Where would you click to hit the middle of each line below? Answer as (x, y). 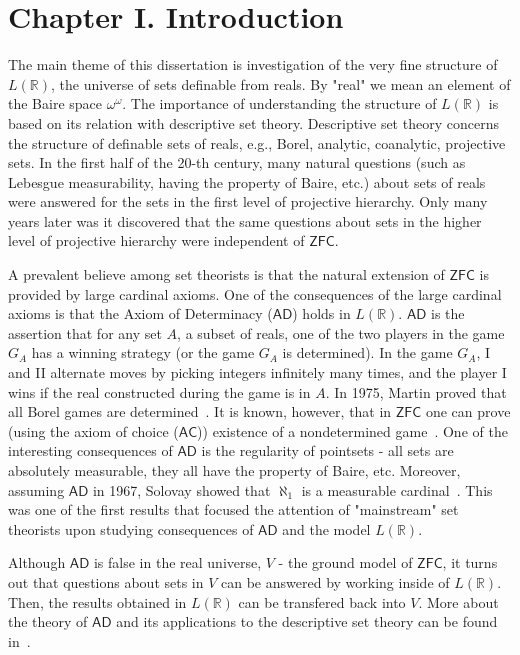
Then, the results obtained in (97, 601)
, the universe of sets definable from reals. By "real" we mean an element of (280, 83)
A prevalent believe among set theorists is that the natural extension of (226, 274)
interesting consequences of (90, 450)
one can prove (468, 411)
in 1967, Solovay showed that (181, 489)
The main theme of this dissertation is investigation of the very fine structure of (253, 64)
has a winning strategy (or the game (143, 352)
